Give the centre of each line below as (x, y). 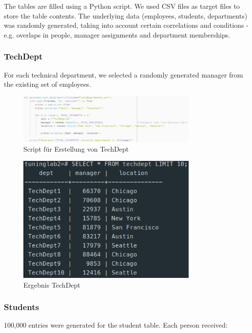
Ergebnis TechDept (52, 285)
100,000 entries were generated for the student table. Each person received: (116, 324)
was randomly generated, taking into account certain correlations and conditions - (126, 25)
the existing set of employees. (48, 84)
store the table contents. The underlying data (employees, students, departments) (126, 15)
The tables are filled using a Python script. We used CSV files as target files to (122, 6)
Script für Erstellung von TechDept (76, 149)
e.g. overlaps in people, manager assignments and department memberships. (117, 34)
